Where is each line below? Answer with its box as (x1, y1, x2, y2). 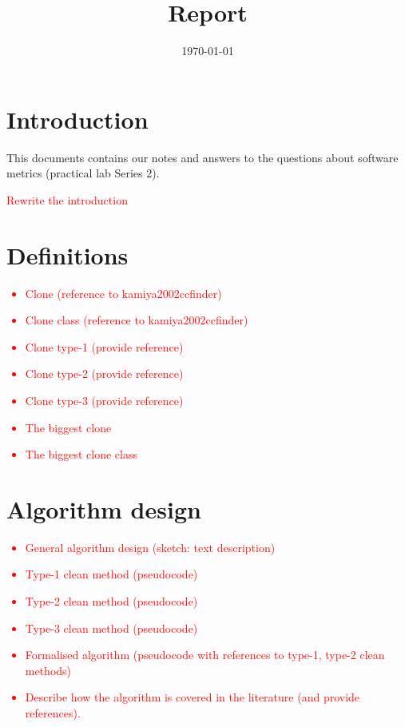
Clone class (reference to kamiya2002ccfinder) (25, 312, 248, 328)
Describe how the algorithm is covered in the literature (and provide (25, 689, 360, 705)
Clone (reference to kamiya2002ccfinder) (25, 284, 222, 301)
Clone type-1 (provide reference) (25, 338, 184, 355)
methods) (25, 661, 72, 678)
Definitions (6, 238, 129, 271)
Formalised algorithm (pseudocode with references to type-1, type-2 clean (25, 646, 385, 663)
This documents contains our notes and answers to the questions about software (6, 149, 399, 165)
